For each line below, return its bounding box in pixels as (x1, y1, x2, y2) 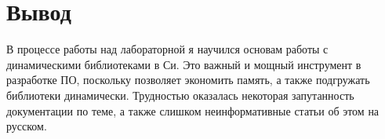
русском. (6, 118, 47, 134)
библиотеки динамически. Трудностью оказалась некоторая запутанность (6, 86, 354, 103)
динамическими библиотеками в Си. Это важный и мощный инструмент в (6, 56, 361, 72)
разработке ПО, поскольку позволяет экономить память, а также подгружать (6, 71, 370, 88)
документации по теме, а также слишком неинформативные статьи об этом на (6, 102, 380, 119)
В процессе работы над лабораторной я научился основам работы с (6, 41, 329, 57)
